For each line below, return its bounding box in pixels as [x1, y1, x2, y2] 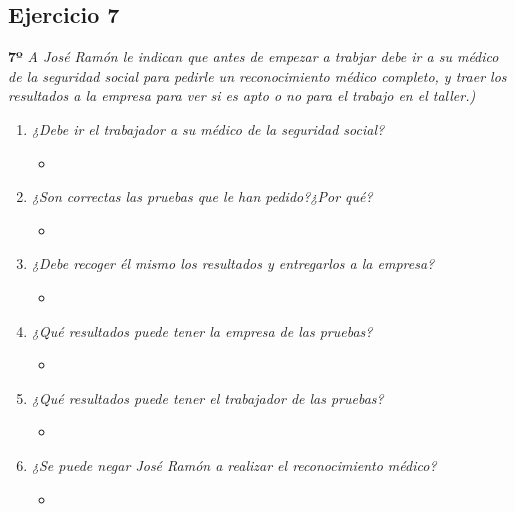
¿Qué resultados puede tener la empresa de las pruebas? [31, 320, 373, 341]
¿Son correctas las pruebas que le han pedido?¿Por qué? [31, 186, 373, 207]
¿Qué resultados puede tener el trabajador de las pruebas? [31, 387, 384, 408]
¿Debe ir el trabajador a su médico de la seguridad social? [31, 118, 385, 139]
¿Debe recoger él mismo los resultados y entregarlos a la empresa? [31, 253, 435, 274]
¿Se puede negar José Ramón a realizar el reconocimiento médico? [31, 454, 437, 475]
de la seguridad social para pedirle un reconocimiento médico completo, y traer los [8, 65, 507, 86]
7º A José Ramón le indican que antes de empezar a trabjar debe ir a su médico [8, 46, 499, 67]
